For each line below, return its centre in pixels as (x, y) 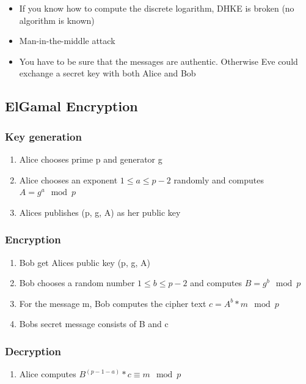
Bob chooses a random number (77, 283)
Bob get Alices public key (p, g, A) (85, 262)
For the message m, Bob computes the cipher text (113, 303)
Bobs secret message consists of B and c (94, 324)
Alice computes (48, 374)
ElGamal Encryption (71, 106)
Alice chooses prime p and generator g (91, 159)
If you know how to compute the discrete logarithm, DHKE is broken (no (157, 8)
